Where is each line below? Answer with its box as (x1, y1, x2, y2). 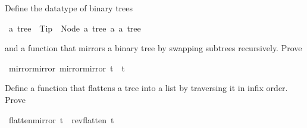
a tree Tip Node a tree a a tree (8, 21, 141, 34)
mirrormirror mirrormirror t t (8, 61, 125, 74)
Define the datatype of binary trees (5, 2, 133, 14)
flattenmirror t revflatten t (8, 113, 114, 126)
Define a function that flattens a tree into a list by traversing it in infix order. (5, 82, 288, 94)
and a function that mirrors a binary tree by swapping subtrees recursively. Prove (5, 42, 302, 54)
